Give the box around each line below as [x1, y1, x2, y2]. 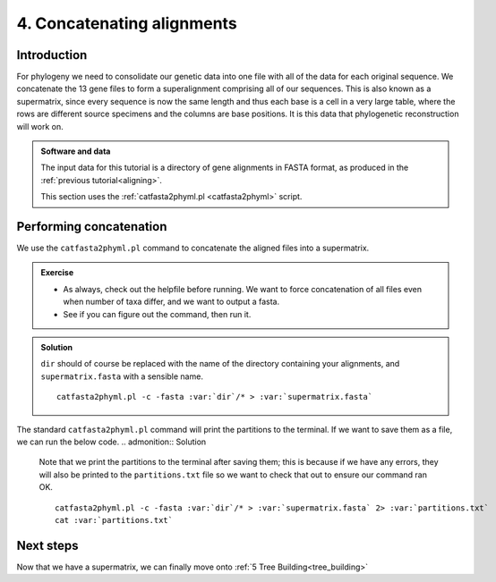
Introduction [16, 47, 88, 63]
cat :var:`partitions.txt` [55, 515, 174, 525]
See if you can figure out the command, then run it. [63, 308, 252, 319]
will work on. [16, 121, 64, 131]
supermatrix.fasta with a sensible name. [40, 371, 203, 382]
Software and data [40, 146, 111, 156]
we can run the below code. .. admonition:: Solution [16, 436, 207, 447]
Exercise [40, 267, 74, 278]
